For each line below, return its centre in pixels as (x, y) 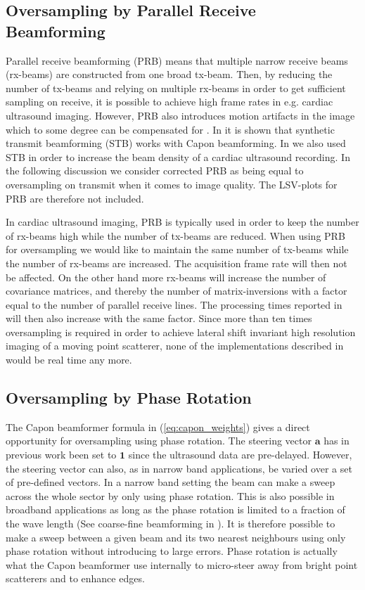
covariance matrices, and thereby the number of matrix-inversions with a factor (177, 291)
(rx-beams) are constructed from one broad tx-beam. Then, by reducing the (169, 74)
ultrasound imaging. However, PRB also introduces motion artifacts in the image (180, 115)
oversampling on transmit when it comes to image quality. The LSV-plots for (172, 184)
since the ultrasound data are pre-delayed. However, (240, 455)
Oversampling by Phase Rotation (129, 398)
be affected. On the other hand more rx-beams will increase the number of (166, 277)
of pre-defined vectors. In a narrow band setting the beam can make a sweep (171, 482)
